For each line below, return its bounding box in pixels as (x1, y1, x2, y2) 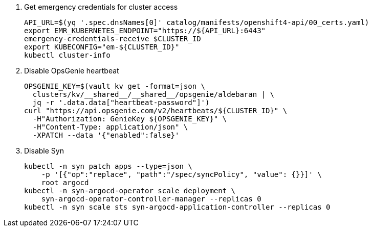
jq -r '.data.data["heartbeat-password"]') (32, 98, 210, 107)
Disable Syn (24, 146, 64, 155)
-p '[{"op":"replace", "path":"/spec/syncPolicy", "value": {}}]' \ (41, 170, 322, 178)
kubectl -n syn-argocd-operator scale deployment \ (24, 187, 236, 195)
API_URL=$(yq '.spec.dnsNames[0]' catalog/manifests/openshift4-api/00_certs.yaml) (24, 18, 369, 27)
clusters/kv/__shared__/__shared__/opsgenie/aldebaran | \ (32, 90, 274, 98)
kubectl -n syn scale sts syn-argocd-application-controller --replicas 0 (24, 203, 331, 211)
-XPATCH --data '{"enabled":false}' (32, 131, 180, 139)
